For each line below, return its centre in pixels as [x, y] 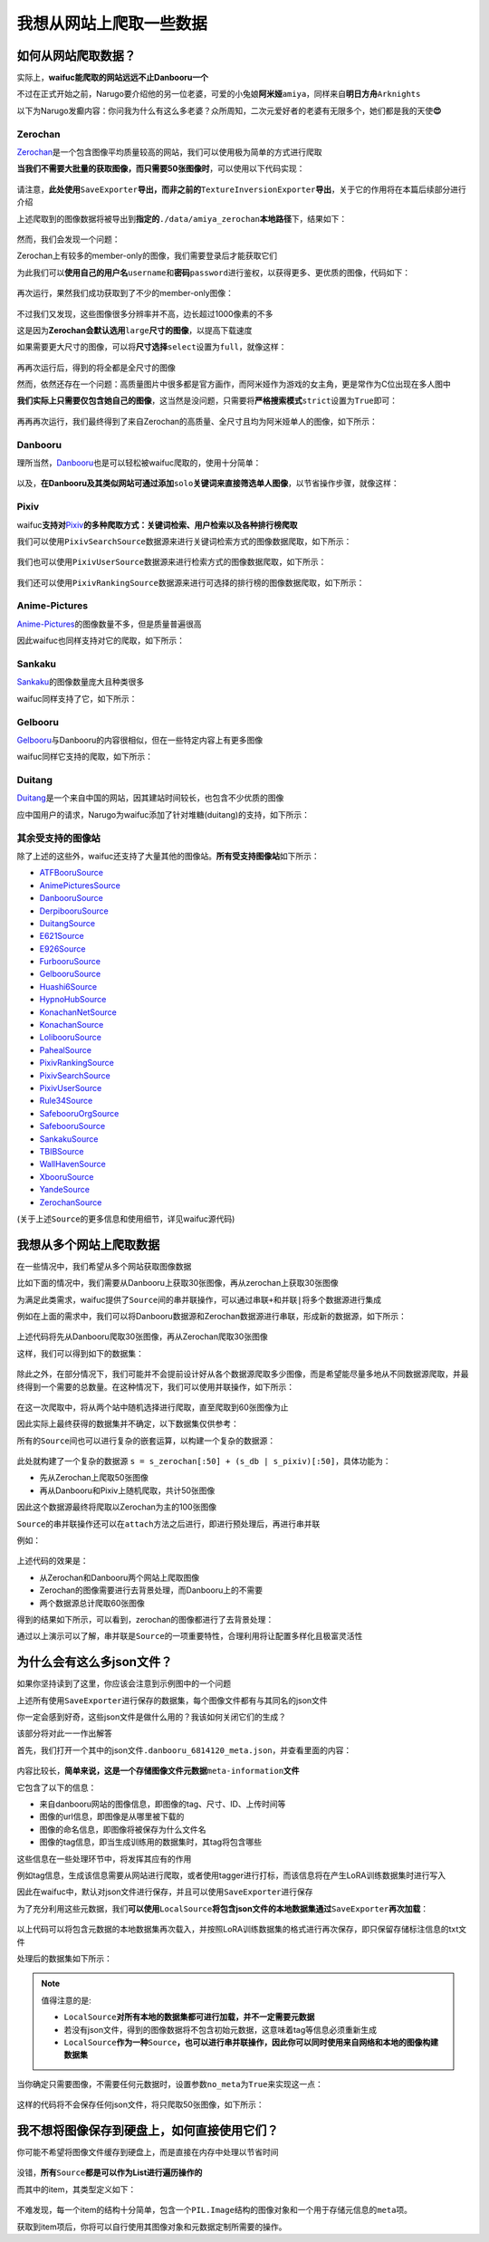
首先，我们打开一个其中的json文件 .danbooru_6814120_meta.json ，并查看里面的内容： [184, 1750]
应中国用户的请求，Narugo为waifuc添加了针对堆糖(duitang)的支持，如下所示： [163, 814]
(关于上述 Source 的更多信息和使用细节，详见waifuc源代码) [126, 1219]
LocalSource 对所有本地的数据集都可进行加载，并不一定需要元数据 [189, 2017]
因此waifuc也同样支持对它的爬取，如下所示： [101, 641]
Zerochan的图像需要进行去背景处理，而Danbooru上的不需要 [151, 1590]
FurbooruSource [70, 962]
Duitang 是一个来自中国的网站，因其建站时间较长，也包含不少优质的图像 [150, 798]
